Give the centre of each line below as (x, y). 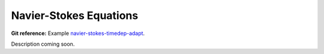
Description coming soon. (43, 44)
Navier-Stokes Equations (75, 15)
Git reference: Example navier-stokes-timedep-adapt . (78, 33)
